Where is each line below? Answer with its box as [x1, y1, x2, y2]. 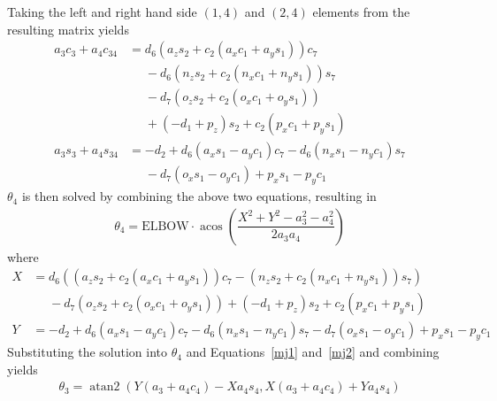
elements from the [312, 3, 410, 20]
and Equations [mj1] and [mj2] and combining [186, 343, 440, 361]
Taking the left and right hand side [7, 3, 197, 20]
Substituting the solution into [7, 343, 168, 361]
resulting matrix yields [7, 19, 129, 38]
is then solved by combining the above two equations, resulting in [21, 187, 377, 205]
